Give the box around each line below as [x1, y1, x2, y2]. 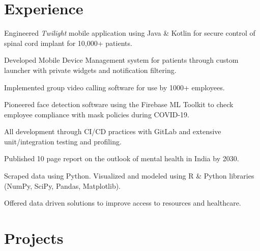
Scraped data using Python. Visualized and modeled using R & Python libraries [4, 170, 254, 181]
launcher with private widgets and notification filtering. [4, 64, 177, 75]
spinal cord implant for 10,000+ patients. [4, 37, 132, 48]
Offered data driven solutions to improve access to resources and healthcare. [4, 197, 241, 208]
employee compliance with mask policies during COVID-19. [4, 109, 189, 119]
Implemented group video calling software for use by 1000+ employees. [4, 82, 225, 92]
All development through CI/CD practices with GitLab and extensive [4, 126, 221, 137]
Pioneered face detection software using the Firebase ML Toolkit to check [4, 99, 234, 110]
